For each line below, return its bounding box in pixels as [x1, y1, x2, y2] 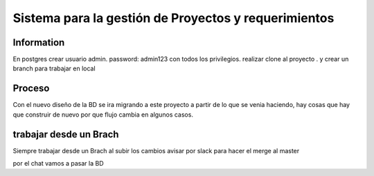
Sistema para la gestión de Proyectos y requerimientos [12, 10, 335, 26]
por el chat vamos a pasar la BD [12, 159, 104, 168]
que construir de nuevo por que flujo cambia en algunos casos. [12, 110, 194, 119]
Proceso [12, 83, 50, 95]
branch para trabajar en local [12, 64, 96, 72]
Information [12, 37, 65, 48]
